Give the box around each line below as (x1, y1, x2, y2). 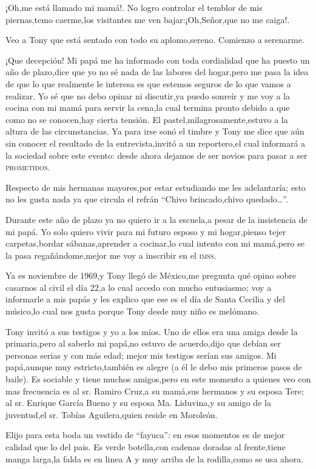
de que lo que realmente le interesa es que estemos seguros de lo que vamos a (5, 77, 291, 90)
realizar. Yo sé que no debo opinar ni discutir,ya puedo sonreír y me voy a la (5, 89, 291, 102)
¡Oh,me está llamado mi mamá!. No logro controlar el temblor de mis (5, 1, 263, 13)
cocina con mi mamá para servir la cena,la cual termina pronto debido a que (5, 101, 290, 114)
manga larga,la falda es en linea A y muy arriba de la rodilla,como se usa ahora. (5, 452, 304, 465)
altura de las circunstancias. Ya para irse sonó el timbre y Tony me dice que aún (5, 125, 304, 138)
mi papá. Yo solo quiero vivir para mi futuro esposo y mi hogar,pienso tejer (5, 225, 286, 238)
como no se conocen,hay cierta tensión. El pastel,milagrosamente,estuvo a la (5, 113, 288, 125)
